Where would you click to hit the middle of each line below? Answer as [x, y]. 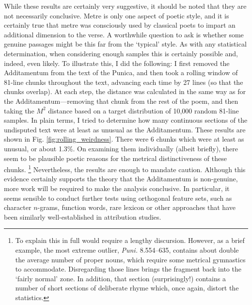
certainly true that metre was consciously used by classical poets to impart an [120, 25]
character [18, 207]
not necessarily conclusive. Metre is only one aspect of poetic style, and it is [117, 15]
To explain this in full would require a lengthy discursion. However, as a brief [130, 240]
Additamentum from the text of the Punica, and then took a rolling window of [121, 72]
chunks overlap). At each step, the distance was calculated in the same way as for [125, 91]
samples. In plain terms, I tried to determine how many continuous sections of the [126, 120]
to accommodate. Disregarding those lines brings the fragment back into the [128, 269]
